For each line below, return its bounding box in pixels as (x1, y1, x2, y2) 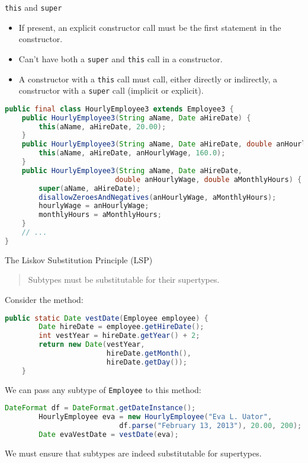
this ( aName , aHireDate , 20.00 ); (38, 122, 166, 131)
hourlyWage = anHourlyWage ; (38, 202, 149, 210)
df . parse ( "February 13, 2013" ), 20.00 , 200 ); (119, 422, 302, 430)
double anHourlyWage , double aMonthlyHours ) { (115, 175, 302, 184)
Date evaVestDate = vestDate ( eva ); (38, 430, 179, 439)
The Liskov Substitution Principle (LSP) (5, 253, 153, 266)
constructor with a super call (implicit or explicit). (18, 84, 204, 97)
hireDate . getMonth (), (106, 349, 192, 358)
